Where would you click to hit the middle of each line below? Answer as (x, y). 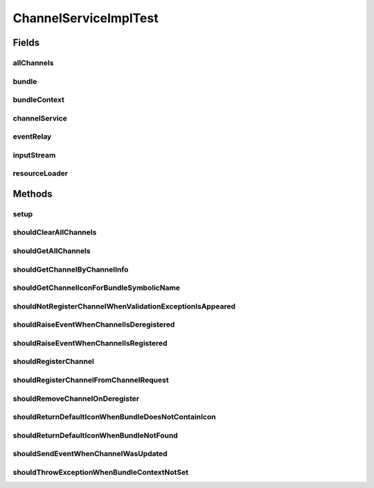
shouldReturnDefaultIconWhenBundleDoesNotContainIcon (114, 417)
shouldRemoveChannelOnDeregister (76, 399)
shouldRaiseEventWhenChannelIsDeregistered (94, 324)
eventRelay (32, 137)
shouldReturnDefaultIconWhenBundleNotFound (95, 435)
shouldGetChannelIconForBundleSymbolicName (96, 288)
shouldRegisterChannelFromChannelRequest (91, 380)
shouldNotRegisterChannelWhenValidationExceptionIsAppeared (124, 306)
